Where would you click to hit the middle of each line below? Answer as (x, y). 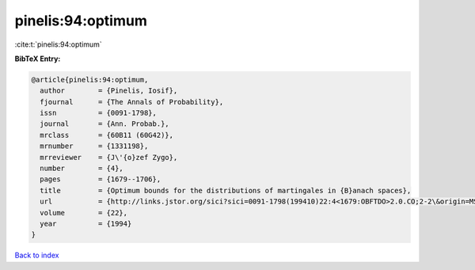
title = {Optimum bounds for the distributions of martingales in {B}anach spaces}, (226, 190)
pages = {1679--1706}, (101, 179)
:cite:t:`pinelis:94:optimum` (58, 44)
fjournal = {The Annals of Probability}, (132, 102)
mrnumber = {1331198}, (94, 146)
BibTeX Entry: (38, 59)
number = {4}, (82, 169)
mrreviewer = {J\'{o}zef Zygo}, (109, 157)
